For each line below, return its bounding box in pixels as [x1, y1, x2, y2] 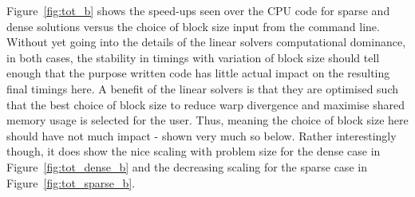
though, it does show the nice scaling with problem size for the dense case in [6, 143, 381, 160]
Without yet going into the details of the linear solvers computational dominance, [6, 33, 406, 50]
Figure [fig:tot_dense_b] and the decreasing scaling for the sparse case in [6, 158, 367, 175]
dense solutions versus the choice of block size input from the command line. [6, 18, 380, 34]
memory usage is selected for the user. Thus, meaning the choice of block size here [6, 112, 409, 128]
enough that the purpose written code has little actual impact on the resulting [6, 65, 390, 81]
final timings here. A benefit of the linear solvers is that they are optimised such [6, 80, 398, 97]
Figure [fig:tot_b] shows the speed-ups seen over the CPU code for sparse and [6, 2, 390, 18]
